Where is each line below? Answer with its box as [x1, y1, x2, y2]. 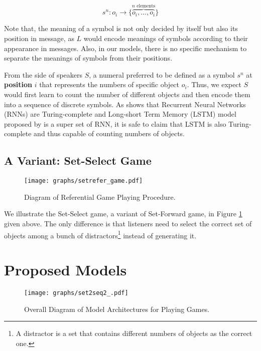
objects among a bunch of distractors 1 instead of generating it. [4, 228, 197, 240]
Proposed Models [4, 259, 127, 280]
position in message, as [4, 33, 74, 44]
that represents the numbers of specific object [39, 79, 180, 90]
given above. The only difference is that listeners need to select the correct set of [4, 218, 252, 229]
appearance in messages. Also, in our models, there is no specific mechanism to [4, 43, 247, 53]
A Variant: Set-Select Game [4, 153, 152, 168]
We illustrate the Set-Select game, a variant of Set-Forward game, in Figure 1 [4, 208, 242, 219]
